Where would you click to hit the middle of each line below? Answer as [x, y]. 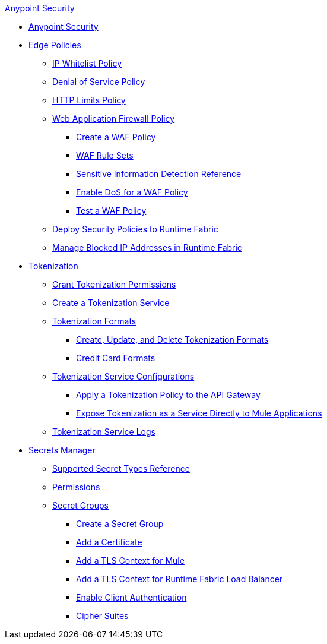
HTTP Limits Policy [89, 100]
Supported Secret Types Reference [121, 468]
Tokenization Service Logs [104, 432]
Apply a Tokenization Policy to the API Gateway [168, 395]
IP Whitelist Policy [87, 63]
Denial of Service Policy [99, 82]
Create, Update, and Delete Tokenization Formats [172, 340]
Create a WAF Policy [116, 137]
